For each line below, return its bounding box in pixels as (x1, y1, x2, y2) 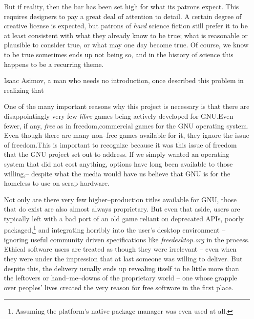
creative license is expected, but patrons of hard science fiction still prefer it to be (4, 21, 248, 31)
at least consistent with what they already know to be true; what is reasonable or (4, 30, 248, 40)
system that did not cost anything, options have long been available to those (4, 158, 233, 169)
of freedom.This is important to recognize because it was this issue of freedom (4, 139, 237, 149)
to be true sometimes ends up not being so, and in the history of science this (4, 49, 233, 59)
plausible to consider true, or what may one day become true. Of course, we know (4, 40, 249, 50)
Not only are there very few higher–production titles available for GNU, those (4, 194, 237, 204)
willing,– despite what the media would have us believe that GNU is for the (4, 168, 231, 178)
